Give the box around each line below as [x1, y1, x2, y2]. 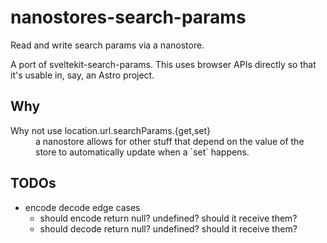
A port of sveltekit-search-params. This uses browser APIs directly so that [10, 58, 317, 70]
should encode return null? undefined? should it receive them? [39, 212, 298, 224]
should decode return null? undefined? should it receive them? [39, 222, 298, 235]
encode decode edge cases [24, 201, 141, 213]
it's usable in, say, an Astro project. [10, 69, 155, 81]
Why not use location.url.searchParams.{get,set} [10, 124, 212, 136]
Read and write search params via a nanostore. [10, 39, 205, 51]
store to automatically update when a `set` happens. [35, 146, 250, 158]
